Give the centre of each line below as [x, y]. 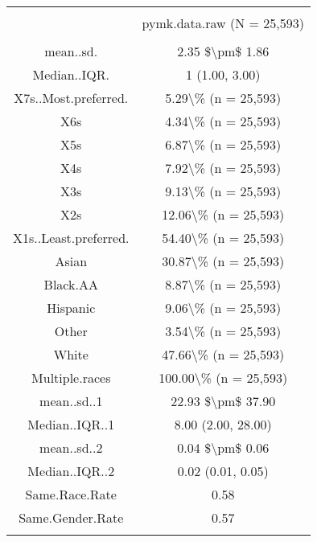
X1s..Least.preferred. [71, 238]
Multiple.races [71, 378]
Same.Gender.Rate [71, 517]
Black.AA [71, 284]
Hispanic [71, 308]
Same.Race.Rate [71, 494]
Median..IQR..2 [71, 471]
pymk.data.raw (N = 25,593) [223, 23]
